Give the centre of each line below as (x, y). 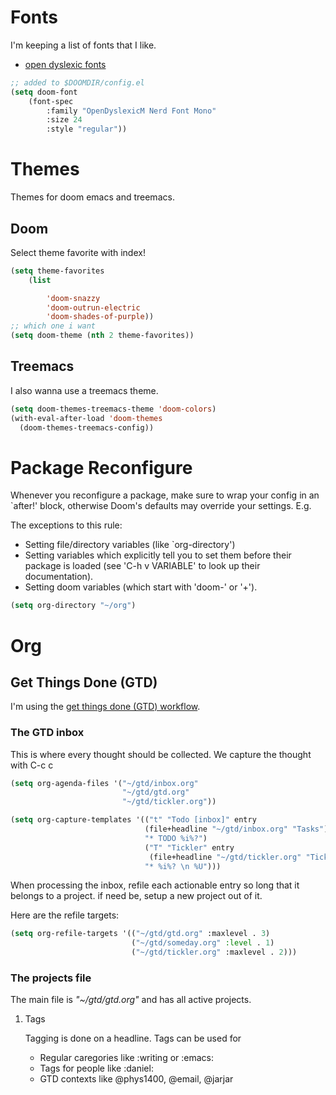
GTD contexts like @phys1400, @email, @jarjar (136, 1079)
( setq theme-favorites (57, 271)
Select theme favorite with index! (78, 252)
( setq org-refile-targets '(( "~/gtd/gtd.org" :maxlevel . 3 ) (140, 934)
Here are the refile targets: (65, 915)
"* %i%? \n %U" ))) (183, 866)
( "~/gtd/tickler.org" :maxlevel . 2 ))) (214, 952)
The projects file (51, 978)
